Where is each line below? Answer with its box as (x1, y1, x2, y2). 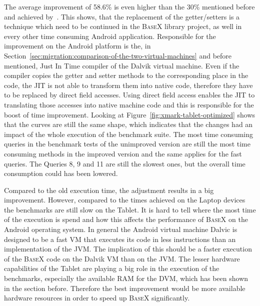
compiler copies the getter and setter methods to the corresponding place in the (4, 70, 248, 80)
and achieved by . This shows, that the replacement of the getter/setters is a (4, 11, 240, 21)
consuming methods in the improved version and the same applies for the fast (4, 148, 242, 158)
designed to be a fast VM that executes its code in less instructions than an (4, 233, 236, 244)
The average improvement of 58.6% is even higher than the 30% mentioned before (4, 1, 255, 11)
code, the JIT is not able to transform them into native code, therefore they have (4, 79, 253, 90)
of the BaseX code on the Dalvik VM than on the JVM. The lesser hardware (4, 253, 240, 263)
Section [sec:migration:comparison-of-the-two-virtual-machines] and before (4, 50, 232, 60)
